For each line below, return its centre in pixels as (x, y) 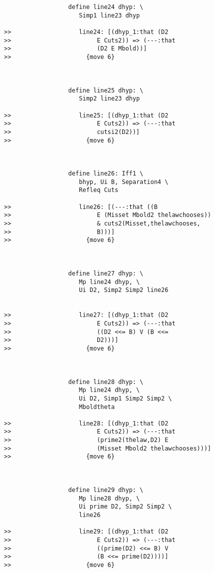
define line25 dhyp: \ (106, 90)
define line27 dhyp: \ (106, 273)
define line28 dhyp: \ (106, 382)
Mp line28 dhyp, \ (109, 498)
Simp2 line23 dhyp (109, 99)
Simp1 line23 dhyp (109, 15)
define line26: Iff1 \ (106, 174)
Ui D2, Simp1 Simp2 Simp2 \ (125, 398)
